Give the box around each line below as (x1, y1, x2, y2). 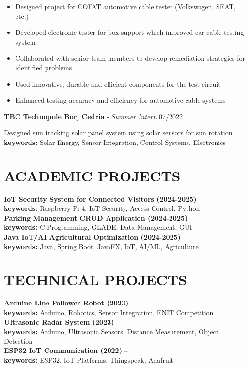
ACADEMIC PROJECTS (4, 165, 181, 185)
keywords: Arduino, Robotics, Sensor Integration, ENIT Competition (4, 307, 214, 317)
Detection (4, 336, 32, 346)
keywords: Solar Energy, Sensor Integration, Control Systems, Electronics (4, 137, 226, 147)
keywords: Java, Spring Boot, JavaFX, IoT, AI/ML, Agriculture (4, 241, 199, 251)
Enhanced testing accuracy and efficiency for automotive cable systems (15, 95, 226, 105)
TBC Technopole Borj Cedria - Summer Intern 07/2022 (4, 111, 183, 121)
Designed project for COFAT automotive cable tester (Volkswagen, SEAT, (15, 1, 236, 11)
